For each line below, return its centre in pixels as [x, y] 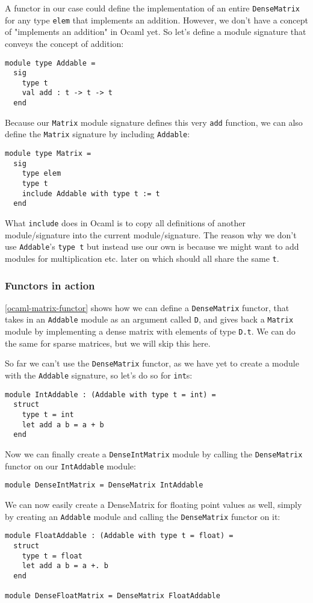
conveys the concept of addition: [64, 43]
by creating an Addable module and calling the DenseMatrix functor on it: [143, 516]
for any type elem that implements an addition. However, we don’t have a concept [157, 20]
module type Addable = [50, 63]
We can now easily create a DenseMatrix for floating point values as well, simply [153, 504]
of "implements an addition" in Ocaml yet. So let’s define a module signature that [156, 32]
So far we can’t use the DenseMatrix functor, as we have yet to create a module [152, 363]
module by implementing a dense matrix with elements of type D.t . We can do [150, 331]
